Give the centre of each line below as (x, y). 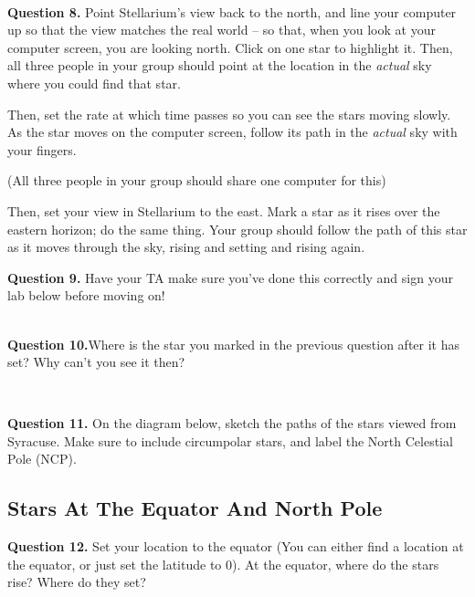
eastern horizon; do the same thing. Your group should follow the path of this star (237, 229)
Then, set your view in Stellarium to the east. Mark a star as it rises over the (224, 210)
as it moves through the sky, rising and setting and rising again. (186, 247)
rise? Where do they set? (77, 582)
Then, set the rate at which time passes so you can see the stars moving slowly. (229, 114)
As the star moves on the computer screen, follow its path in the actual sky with (232, 132)
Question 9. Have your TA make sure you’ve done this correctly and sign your (230, 277)
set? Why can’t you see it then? (96, 362)
